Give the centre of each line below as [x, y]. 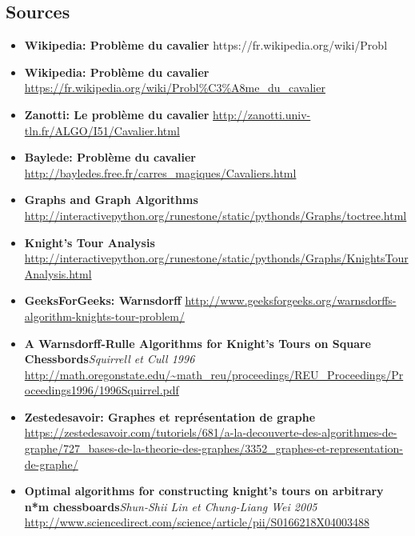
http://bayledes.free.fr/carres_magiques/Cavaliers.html [160, 172]
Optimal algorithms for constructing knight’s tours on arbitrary [204, 491]
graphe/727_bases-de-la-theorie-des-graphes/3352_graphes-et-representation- [213, 448]
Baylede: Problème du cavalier [110, 157]
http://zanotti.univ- [262, 114]
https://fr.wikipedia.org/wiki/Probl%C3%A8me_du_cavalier [175, 88]
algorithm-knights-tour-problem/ [104, 316]
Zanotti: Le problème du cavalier [117, 114]
